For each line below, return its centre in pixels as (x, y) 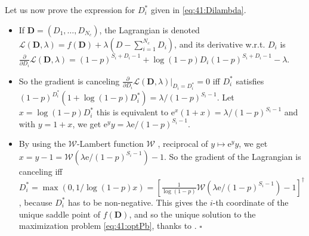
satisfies (250, 81)
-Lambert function (110, 144)
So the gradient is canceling (69, 81)
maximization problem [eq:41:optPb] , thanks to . (108, 226)
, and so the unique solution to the (192, 214)
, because (35, 202)
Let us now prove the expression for (70, 10)
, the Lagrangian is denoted (149, 29)
